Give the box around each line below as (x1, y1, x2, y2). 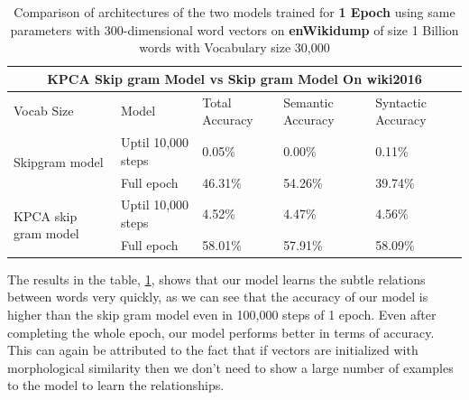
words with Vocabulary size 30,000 (139, 38, 330, 57)
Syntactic (375, 92, 427, 111)
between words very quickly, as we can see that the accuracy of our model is (7, 287, 428, 306)
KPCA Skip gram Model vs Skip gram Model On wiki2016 (47, 69, 422, 88)
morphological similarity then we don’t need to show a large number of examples (7, 358, 454, 377)
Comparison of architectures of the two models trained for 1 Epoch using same (14, 3, 455, 21)
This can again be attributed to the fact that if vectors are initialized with (7, 340, 418, 359)
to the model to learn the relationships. (7, 376, 225, 395)
